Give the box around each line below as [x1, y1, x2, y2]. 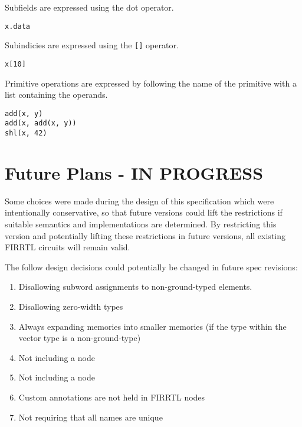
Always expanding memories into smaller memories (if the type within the [18, 320, 287, 332]
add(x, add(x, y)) [5, 119, 77, 128]
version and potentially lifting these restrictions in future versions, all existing [5, 229, 285, 241]
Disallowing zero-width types [18, 300, 123, 312]
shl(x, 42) [5, 129, 47, 138]
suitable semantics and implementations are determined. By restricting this [5, 218, 277, 230]
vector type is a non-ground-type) [18, 332, 141, 344]
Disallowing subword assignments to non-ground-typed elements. [18, 280, 252, 293]
